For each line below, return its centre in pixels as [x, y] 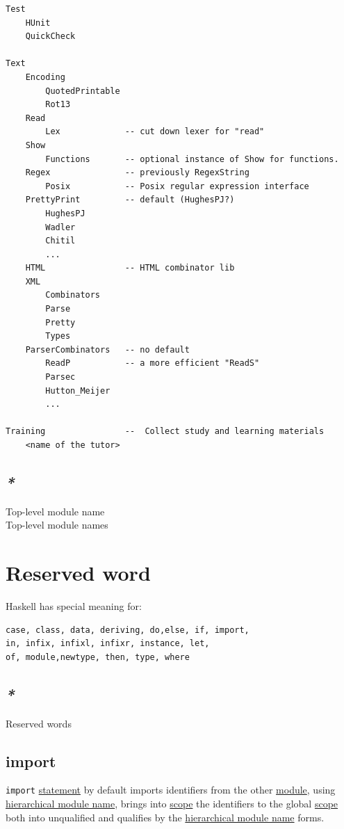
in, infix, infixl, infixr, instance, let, [108, 644]
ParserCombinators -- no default [107, 349]
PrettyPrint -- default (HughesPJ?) [130, 200]
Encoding [45, 77]
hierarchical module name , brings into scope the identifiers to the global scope [172, 804]
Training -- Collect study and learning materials [165, 432]
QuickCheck [50, 37]
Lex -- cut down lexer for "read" [155, 132]
